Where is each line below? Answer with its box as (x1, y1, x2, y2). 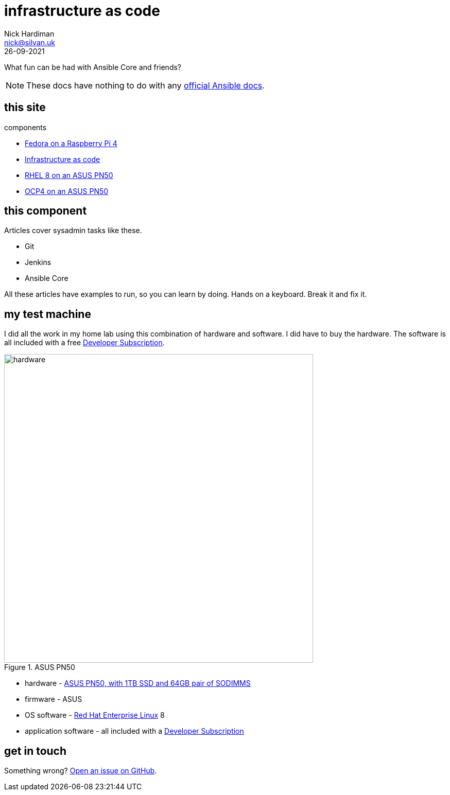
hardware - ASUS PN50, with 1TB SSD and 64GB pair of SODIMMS (25, 679, 251, 688)
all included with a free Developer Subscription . (4, 338, 165, 347)
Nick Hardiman (4, 29, 55, 38)
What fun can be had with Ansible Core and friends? (4, 62, 181, 72)
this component (4, 204, 87, 218)
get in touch (4, 744, 67, 757)
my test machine (4, 307, 91, 321)
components (4, 122, 47, 132)
